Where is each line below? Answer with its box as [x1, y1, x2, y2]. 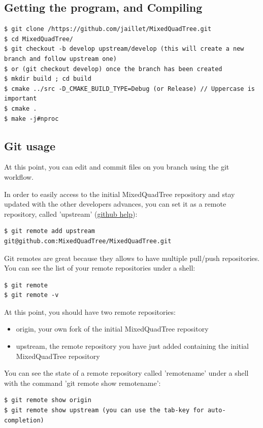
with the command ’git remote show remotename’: [4, 377, 161, 388]
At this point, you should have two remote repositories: [4, 306, 176, 317]
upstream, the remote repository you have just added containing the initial [16, 341, 249, 351]
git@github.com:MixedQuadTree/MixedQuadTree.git [4, 237, 172, 245]
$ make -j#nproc [4, 115, 59, 122]
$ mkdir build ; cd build [4, 75, 91, 83]
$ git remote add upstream [4, 227, 95, 235]
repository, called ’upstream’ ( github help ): [4, 208, 138, 219]
